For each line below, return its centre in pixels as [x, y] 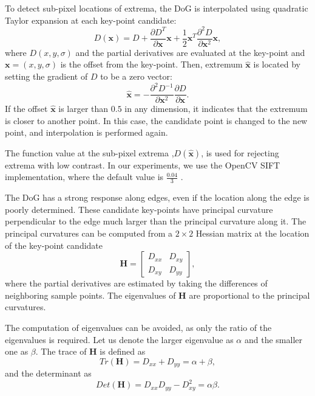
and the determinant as [48, 373]
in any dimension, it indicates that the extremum [216, 109]
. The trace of [61, 351]
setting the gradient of [46, 76]
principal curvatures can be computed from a [89, 233]
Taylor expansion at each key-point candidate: [91, 20]
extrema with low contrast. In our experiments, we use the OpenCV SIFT [143, 165]
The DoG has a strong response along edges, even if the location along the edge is [157, 197]
